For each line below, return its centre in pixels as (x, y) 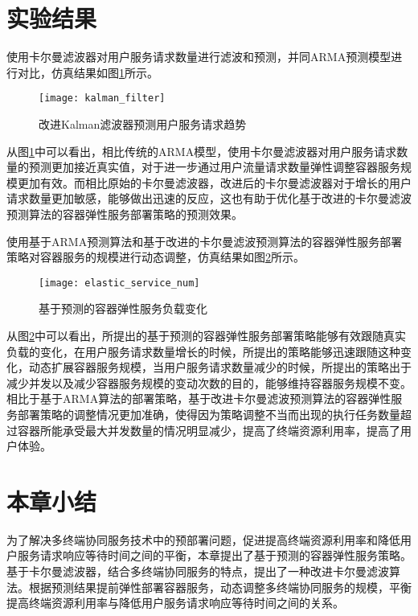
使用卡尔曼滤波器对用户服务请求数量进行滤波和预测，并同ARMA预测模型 (199, 57)
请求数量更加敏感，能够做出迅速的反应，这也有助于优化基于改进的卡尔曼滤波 (209, 198)
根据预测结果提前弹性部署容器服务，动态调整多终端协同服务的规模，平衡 (220, 587)
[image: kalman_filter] (102, 99)
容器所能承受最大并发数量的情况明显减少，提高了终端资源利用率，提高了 (209, 430)
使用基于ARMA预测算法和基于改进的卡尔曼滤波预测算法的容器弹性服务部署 (205, 241)
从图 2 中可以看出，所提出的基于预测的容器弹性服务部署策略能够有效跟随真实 (206, 335)
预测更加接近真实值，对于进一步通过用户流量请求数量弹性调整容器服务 (214, 167)
